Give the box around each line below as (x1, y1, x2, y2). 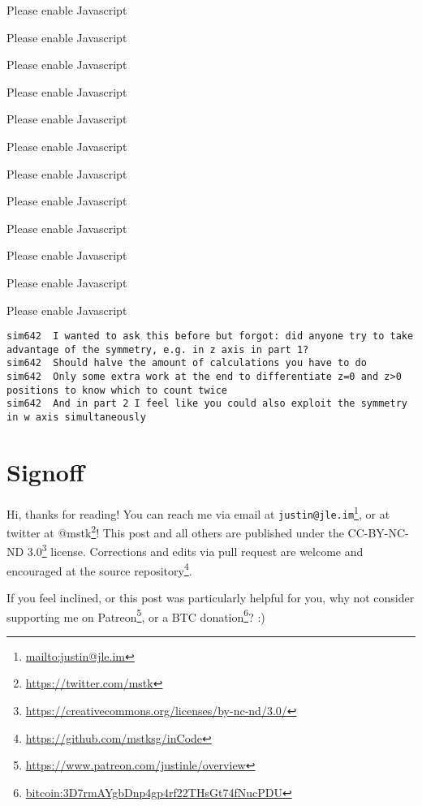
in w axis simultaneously (6, 412, 146, 424)
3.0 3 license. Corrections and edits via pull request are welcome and (27, 541, 364, 560)
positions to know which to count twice (6, 384, 228, 396)
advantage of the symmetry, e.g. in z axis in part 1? (6, 343, 309, 356)
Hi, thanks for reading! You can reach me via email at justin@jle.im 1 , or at (6, 502, 390, 522)
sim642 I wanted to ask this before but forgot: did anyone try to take (6, 330, 414, 343)
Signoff (6, 455, 84, 488)
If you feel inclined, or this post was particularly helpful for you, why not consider (6, 588, 415, 606)
